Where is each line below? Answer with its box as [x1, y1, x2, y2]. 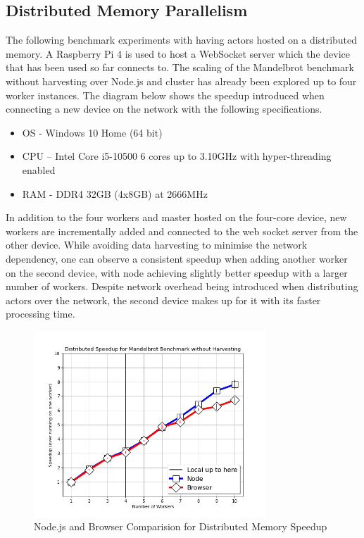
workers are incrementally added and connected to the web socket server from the [6, 223, 358, 238]
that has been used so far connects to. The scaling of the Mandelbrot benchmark [6, 60, 354, 75]
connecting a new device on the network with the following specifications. [6, 101, 322, 116]
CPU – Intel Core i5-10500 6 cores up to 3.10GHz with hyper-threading [22, 149, 332, 163]
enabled [22, 162, 56, 177]
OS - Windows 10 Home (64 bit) [22, 125, 163, 139]
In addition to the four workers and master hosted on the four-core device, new [6, 210, 347, 225]
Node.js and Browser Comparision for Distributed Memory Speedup [34, 519, 327, 534]
